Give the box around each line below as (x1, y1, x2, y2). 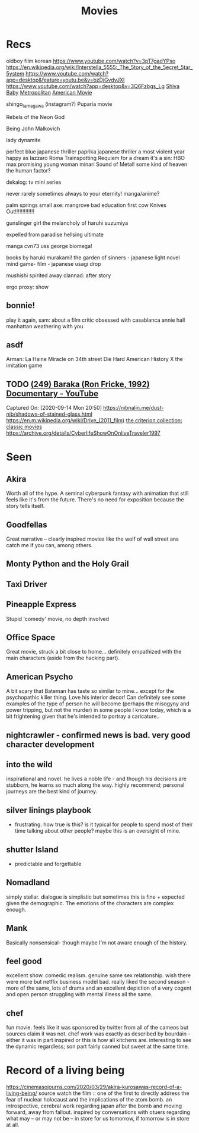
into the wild (6, 759, 53, 770)
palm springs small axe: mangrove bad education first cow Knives (6, 201, 167, 209)
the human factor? (6, 167, 51, 174)
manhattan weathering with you (6, 322, 84, 329)
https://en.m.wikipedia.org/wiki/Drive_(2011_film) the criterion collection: (6, 417, 182, 424)
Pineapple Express (6, 600, 77, 610)
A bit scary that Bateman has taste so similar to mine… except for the (6, 688, 175, 695)
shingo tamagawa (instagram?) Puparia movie (6, 100, 113, 109)
